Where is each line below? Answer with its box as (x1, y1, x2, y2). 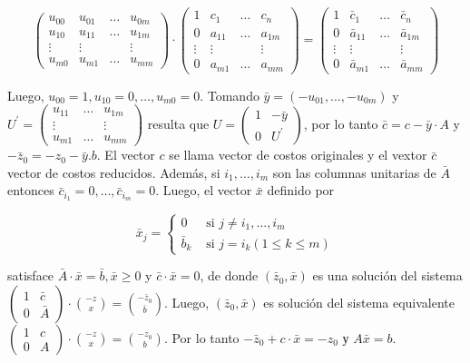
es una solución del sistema (312, 266, 463, 285)
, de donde (200, 266, 259, 285)
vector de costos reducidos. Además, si (7, 162, 220, 181)
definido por (267, 181, 335, 200)
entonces (7, 181, 54, 200)
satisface (7, 266, 54, 285)
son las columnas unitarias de (272, 162, 436, 181)
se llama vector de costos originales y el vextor (169, 145, 427, 164)
